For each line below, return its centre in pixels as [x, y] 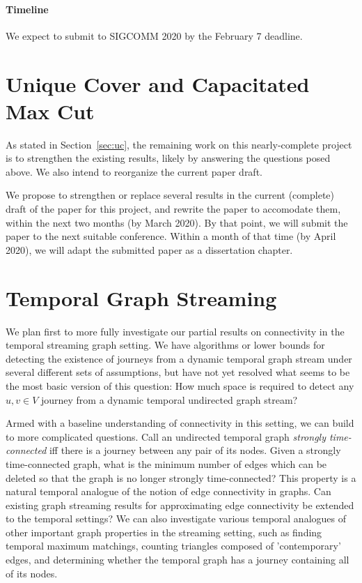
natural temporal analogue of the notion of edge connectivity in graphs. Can [168, 491]
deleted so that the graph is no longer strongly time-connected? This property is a [181, 477]
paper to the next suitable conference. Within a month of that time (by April [171, 236]
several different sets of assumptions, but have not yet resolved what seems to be [178, 372]
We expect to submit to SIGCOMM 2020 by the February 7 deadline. [154, 35]
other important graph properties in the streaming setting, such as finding [164, 532]
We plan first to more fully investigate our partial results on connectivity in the [175, 331]
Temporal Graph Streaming [141, 297]
